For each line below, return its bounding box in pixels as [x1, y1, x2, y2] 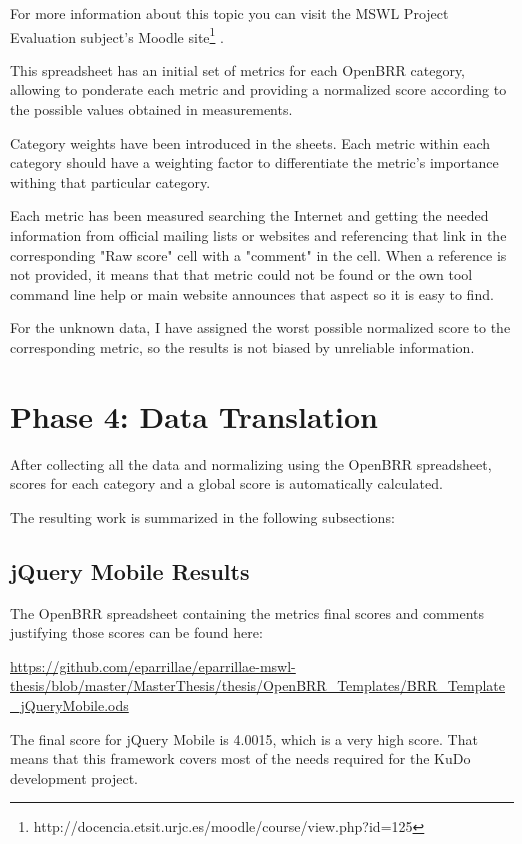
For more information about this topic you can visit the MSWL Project [10, 3, 449, 23]
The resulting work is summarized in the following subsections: [10, 506, 395, 527]
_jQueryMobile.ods [10, 695, 129, 716]
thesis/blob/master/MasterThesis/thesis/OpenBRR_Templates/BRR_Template [10, 675, 506, 696]
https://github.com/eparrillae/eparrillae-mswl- [10, 655, 296, 676]
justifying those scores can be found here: [10, 622, 263, 643]
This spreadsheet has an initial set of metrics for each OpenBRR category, [10, 59, 465, 80]
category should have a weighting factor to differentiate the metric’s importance [10, 152, 499, 173]
